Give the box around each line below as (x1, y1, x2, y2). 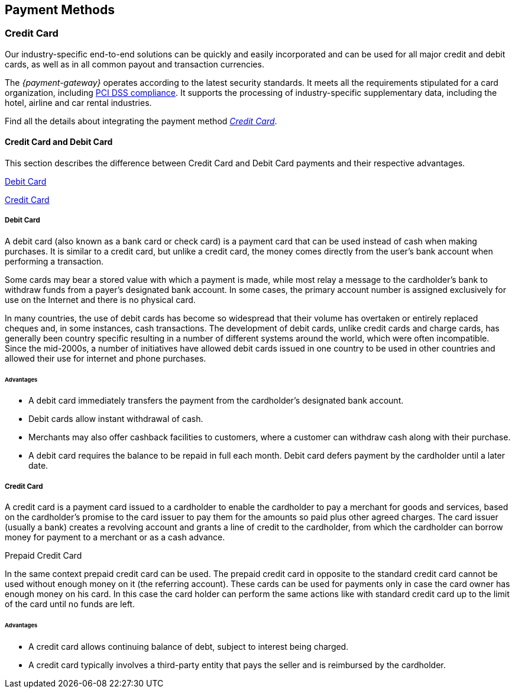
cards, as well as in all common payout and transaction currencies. (5, 59, 264, 69)
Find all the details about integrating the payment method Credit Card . (5, 115, 277, 126)
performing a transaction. (5, 256, 104, 266)
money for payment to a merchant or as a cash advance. (5, 532, 225, 543)
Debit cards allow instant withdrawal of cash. (28, 414, 203, 424)
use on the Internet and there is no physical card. (5, 294, 196, 305)
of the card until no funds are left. (5, 599, 135, 610)
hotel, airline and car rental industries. (5, 97, 152, 108)
